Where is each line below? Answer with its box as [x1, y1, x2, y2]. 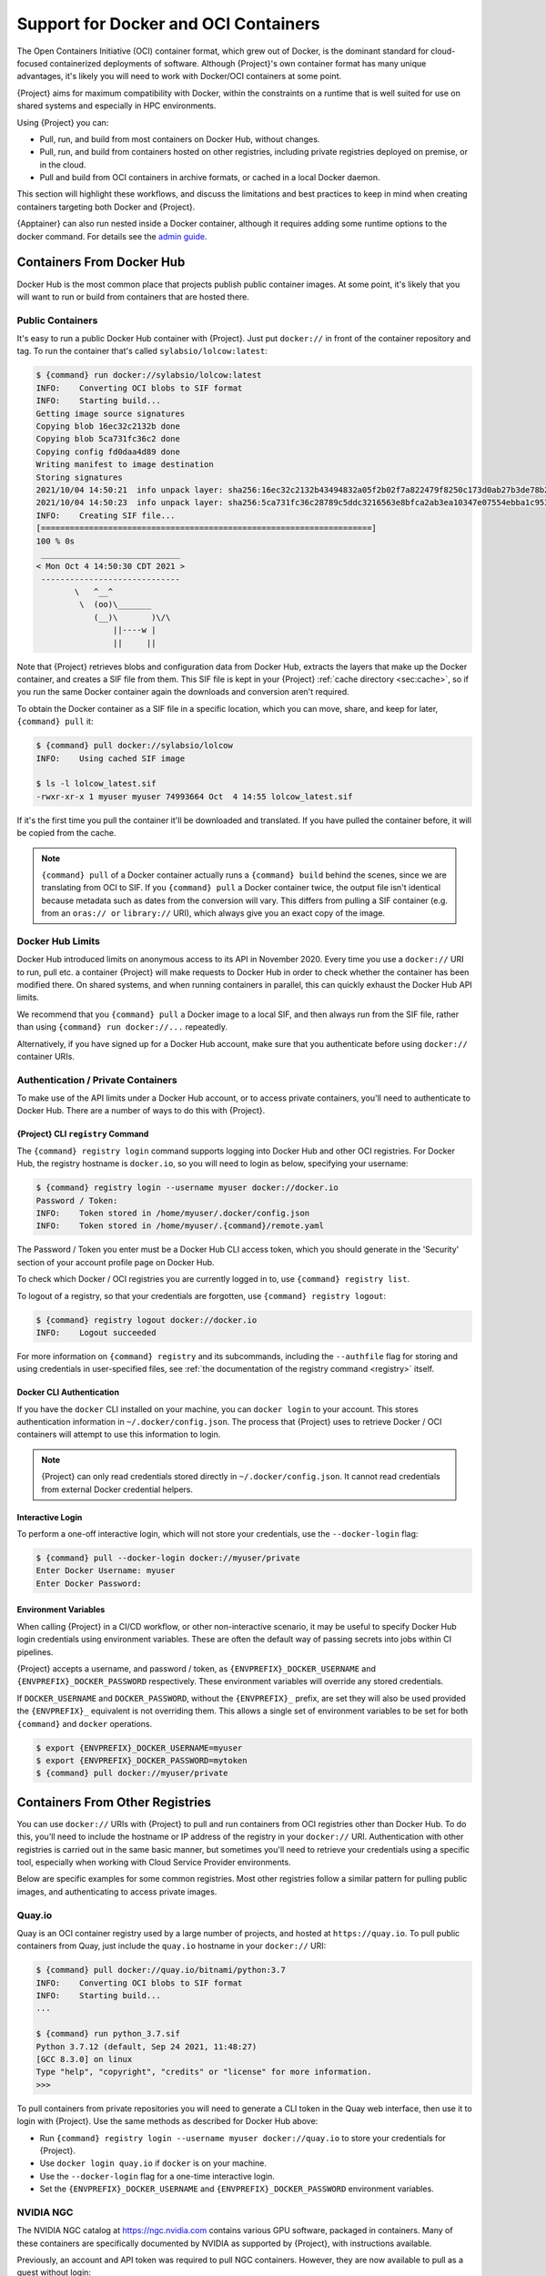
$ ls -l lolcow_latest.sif [35, 778, 157, 789]
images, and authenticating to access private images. [16, 1885, 217, 1897]
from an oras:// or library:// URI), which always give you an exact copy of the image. [41, 908, 386, 919]
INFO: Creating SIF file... [35, 510, 177, 521]
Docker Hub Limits [16, 934, 100, 947]
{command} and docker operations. [16, 1718, 153, 1729]
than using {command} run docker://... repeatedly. [16, 1021, 227, 1032]
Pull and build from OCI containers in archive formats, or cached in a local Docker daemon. [39, 172, 381, 183]
